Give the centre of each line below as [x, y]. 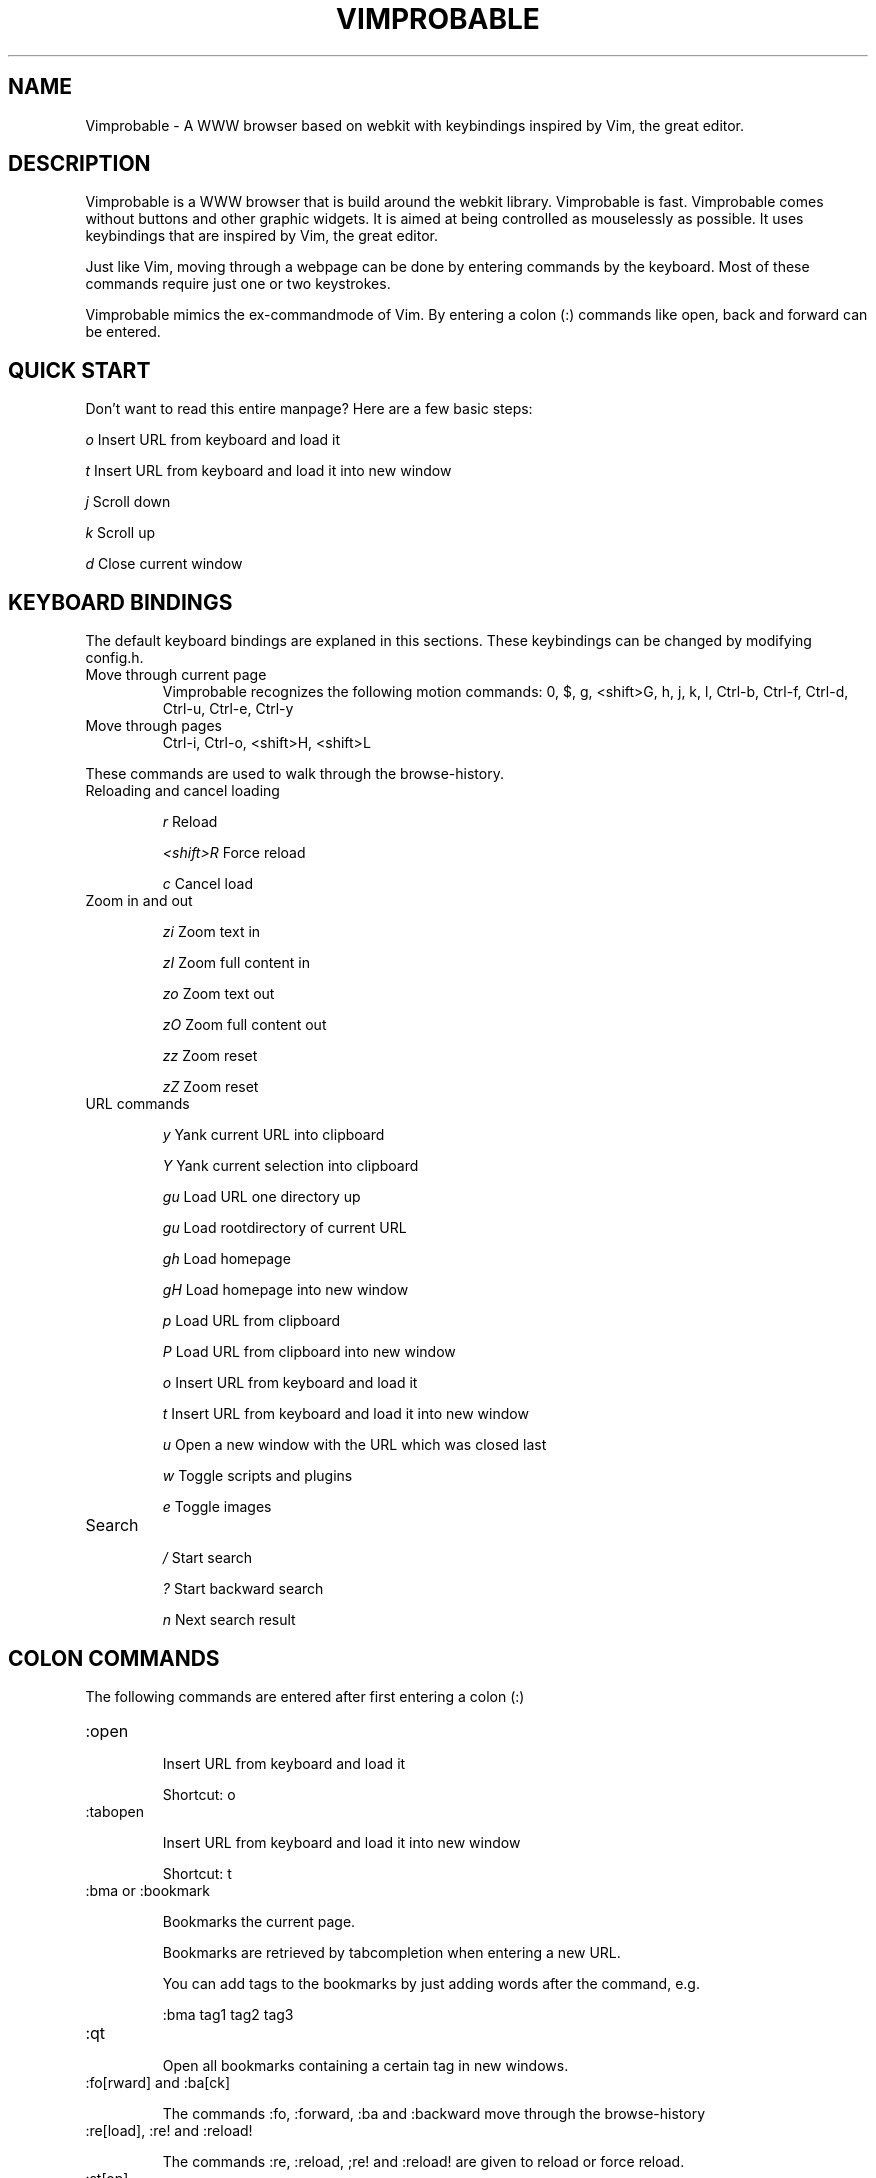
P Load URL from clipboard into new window [309, 1352]
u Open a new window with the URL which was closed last [354, 1445]
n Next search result [229, 1620]
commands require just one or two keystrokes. [238, 284]
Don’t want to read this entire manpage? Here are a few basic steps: [309, 409]
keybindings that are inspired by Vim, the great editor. [261, 236]
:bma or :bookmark [148, 1890]
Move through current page [176, 675]
